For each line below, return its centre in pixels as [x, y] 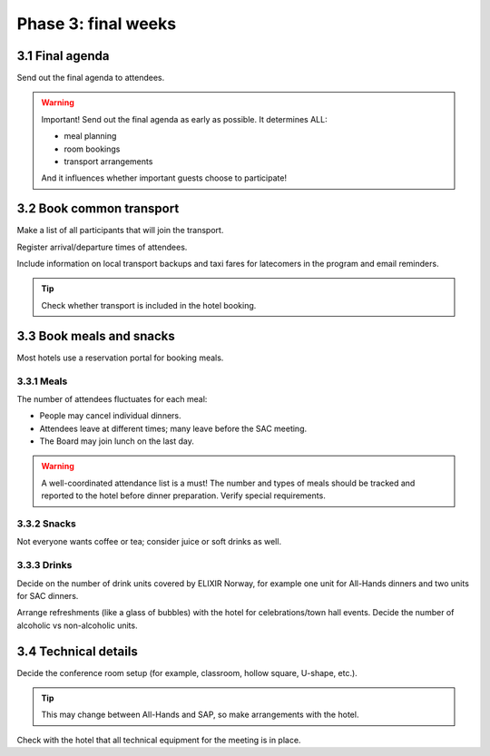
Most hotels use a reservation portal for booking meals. [120, 358]
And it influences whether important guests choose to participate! [164, 178]
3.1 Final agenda [63, 56]
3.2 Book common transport [98, 209]
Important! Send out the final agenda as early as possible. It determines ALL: [184, 119]
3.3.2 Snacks [46, 524]
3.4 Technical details [77, 651]
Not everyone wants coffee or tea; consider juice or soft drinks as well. [149, 542]
